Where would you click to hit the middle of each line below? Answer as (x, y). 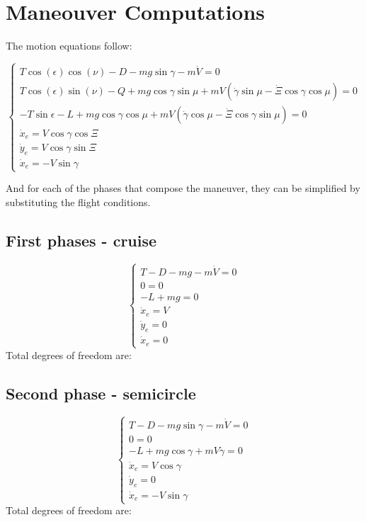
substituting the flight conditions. (78, 202)
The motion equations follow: (69, 46)
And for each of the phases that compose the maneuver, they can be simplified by (183, 188)
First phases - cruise (81, 240)
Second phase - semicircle (101, 393)
